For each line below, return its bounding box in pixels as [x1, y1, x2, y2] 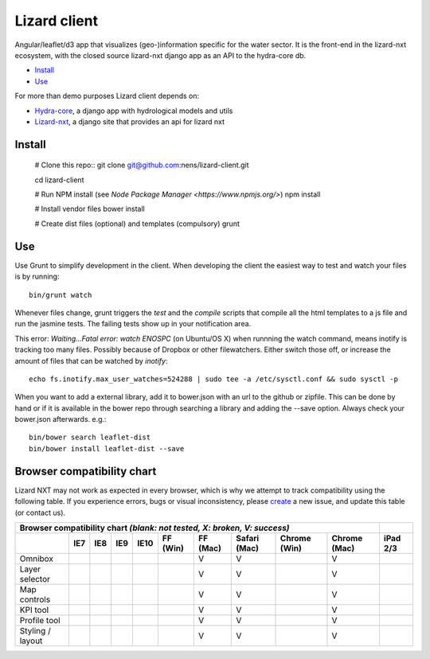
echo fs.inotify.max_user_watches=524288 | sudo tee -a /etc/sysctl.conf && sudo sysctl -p [29, 374, 398, 384]
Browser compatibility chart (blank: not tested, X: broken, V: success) [19, 522, 290, 533]
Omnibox [19, 553, 54, 564]
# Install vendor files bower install [34, 204, 145, 214]
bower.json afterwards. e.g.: [14, 415, 107, 424]
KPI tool [19, 604, 49, 615]
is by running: [14, 271, 60, 282]
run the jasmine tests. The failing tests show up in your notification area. [14, 319, 252, 329]
